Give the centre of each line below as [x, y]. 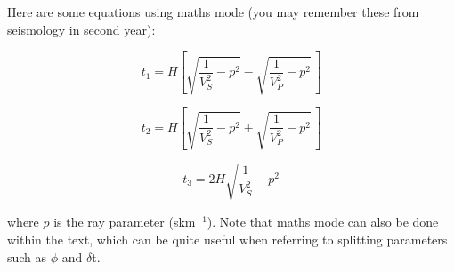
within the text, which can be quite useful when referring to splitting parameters [227, 240]
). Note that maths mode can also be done [323, 222]
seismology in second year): [81, 29]
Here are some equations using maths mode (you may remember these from [213, 12]
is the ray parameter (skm [125, 222]
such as [27, 256]
